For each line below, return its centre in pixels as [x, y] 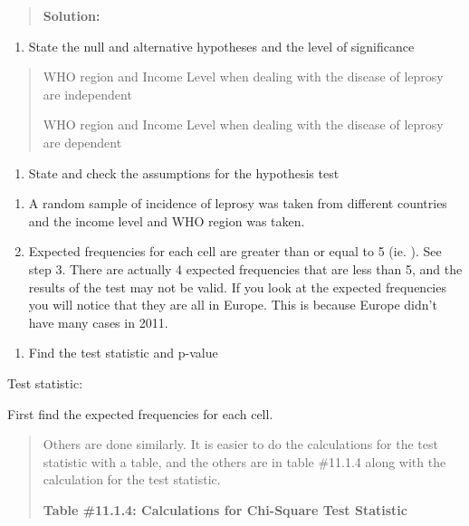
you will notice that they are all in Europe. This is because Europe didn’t [233, 305]
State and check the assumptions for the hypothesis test [184, 172]
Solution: [72, 15]
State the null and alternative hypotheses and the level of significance [221, 46]
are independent [87, 94]
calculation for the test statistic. [132, 479]
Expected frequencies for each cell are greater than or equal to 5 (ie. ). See [235, 251]
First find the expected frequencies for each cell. [140, 413]
